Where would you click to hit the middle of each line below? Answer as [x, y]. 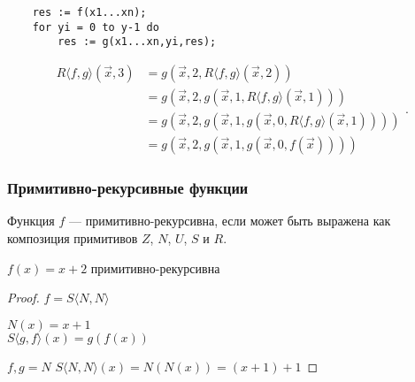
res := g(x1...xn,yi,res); [137, 42]
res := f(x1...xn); [89, 12]
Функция [31, 221]
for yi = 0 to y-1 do [96, 27]
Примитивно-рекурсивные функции [128, 188]
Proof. [23, 298]
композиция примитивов [73, 237]
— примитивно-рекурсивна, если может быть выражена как [230, 221]
